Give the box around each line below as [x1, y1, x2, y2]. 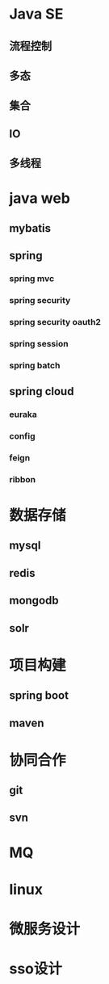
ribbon [9, 473, 36, 485]
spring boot [9, 688, 69, 703]
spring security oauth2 [9, 316, 102, 327]
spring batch [9, 360, 61, 371]
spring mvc [9, 273, 55, 284]
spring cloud [9, 385, 74, 398]
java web [9, 189, 71, 208]
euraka [9, 409, 37, 420]
